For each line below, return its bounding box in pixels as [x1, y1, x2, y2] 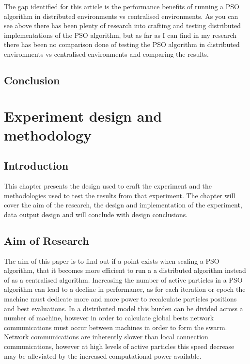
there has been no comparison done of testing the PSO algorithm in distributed [4, 39, 240, 49]
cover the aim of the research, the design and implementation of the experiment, [4, 200, 242, 210]
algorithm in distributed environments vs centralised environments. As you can [4, 11, 238, 21]
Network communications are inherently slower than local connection [4, 332, 208, 342]
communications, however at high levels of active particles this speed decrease [4, 341, 234, 351]
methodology [4, 125, 92, 144]
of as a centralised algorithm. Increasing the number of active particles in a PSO [4, 274, 243, 285]
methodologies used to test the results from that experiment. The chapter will [4, 190, 235, 200]
